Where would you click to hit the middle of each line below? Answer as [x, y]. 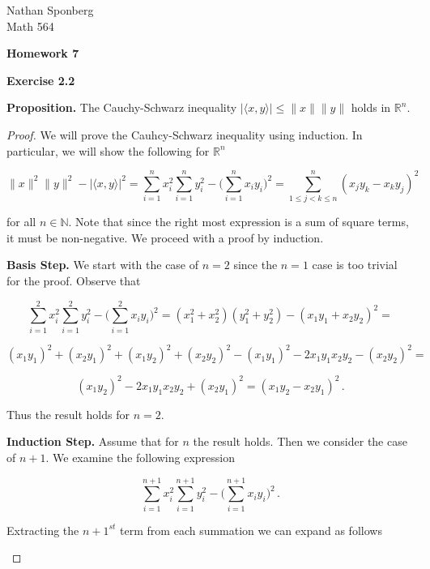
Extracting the [43, 530]
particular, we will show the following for [108, 150]
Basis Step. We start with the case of [103, 265]
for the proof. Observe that [74, 281]
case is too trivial [355, 265]
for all [21, 222]
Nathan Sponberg [50, 10]
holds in [371, 107]
